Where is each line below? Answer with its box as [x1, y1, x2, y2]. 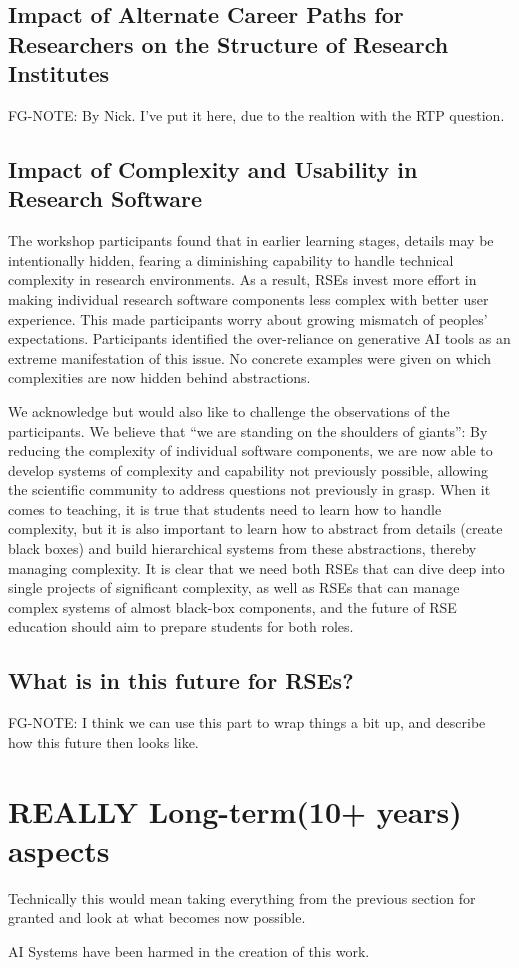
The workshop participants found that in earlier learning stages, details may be [8, 230, 494, 251]
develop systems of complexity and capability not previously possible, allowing [8, 459, 489, 480]
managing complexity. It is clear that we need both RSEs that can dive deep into [8, 557, 505, 578]
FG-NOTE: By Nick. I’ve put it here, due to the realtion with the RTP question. [8, 104, 505, 125]
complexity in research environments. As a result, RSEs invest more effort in [8, 269, 477, 290]
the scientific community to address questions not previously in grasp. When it [8, 479, 491, 500]
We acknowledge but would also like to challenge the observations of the [8, 400, 450, 421]
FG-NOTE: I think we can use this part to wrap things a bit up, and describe [8, 712, 486, 733]
